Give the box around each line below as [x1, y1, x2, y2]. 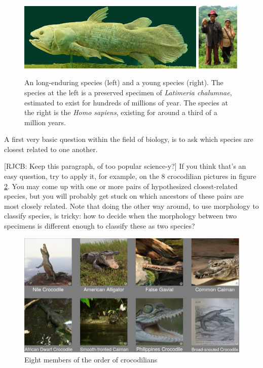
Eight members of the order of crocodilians [24, 354, 158, 364]
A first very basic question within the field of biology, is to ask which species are [4, 134, 253, 144]
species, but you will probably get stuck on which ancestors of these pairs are [4, 191, 244, 201]
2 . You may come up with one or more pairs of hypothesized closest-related [4, 180, 238, 191]
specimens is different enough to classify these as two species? [4, 220, 195, 231]
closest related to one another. [4, 143, 98, 154]
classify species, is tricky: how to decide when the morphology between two [4, 210, 237, 221]
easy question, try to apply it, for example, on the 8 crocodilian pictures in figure [4, 171, 256, 181]
